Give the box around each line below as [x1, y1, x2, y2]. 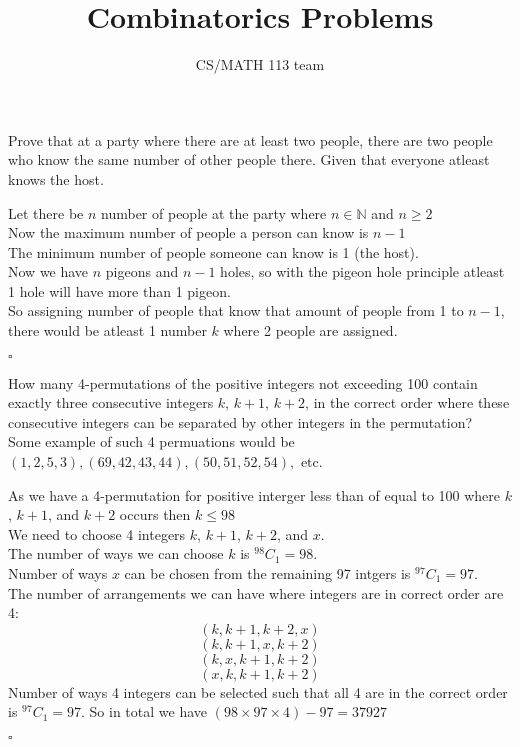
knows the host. [8, 168, 104, 189]
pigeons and [105, 261, 179, 282]
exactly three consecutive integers [8, 392, 214, 413]
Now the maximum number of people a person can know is [8, 222, 369, 243]
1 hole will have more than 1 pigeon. [8, 280, 231, 301]
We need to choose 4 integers [8, 523, 186, 544]
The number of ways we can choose [8, 543, 224, 564]
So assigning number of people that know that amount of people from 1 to [8, 300, 464, 321]
